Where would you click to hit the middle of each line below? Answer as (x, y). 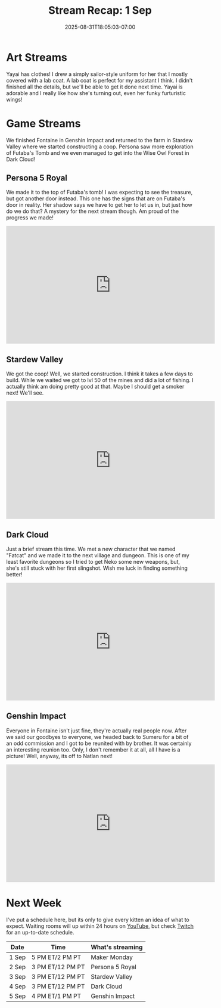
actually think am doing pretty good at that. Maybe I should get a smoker (95, 387)
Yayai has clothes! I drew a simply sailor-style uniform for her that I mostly (97, 74)
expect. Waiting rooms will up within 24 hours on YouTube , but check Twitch (100, 926)
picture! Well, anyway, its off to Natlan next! (60, 756)
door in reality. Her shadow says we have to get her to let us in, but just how (99, 205)
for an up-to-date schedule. (40, 932)
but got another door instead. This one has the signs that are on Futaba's (96, 198)
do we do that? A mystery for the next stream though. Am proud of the (93, 211)
